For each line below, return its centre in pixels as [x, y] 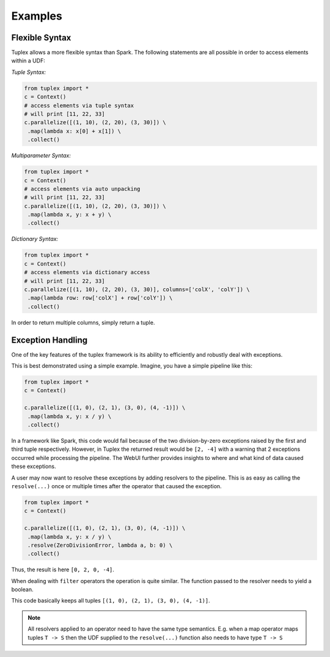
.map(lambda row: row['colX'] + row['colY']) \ [100, 298]
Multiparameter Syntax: [41, 155]
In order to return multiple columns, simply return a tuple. [83, 322]
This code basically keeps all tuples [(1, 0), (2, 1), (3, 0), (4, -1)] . [111, 601]
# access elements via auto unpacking [82, 189]
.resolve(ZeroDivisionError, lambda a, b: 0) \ [100, 545]
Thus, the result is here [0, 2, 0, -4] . [63, 570]
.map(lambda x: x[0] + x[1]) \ [75, 131]
